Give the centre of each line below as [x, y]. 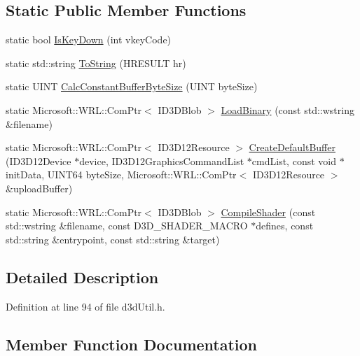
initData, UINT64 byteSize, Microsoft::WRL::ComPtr [121, 175]
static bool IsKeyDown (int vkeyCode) [89, 40]
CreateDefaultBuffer [292, 147]
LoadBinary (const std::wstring [288, 109]
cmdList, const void [294, 161]
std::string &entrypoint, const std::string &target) [113, 239]
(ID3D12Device [39, 161]
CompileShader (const [268, 212]
